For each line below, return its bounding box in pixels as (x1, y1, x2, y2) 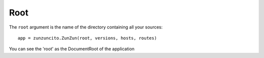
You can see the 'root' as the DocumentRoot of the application (9, 46, 134, 52)
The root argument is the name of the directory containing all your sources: (9, 24, 163, 30)
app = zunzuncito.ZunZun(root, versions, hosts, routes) (18, 35, 157, 41)
